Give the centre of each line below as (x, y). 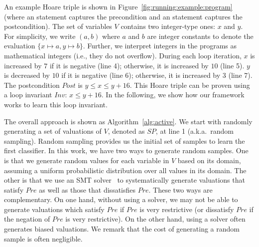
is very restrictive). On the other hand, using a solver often (155, 219)
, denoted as (126, 131)
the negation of (27, 219)
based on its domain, (209, 160)
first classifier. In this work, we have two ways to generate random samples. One (126, 150)
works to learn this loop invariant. (56, 104)
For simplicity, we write (40, 36)
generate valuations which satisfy (54, 209)
